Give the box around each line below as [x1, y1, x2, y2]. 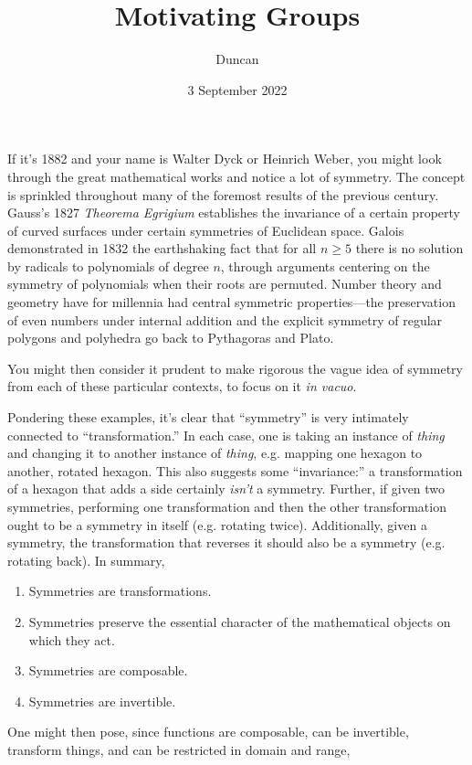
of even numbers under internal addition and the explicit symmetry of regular [7, 310, 443, 329]
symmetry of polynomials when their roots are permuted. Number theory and [7, 274, 442, 293]
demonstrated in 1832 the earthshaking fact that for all [7, 239, 317, 258]
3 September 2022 [187, 80, 288, 99]
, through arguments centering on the [220, 256, 430, 275]
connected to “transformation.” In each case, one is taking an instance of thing [7, 425, 445, 444]
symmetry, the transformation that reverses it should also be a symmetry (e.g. [7, 533, 446, 552]
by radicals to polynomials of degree [7, 256, 209, 275]
